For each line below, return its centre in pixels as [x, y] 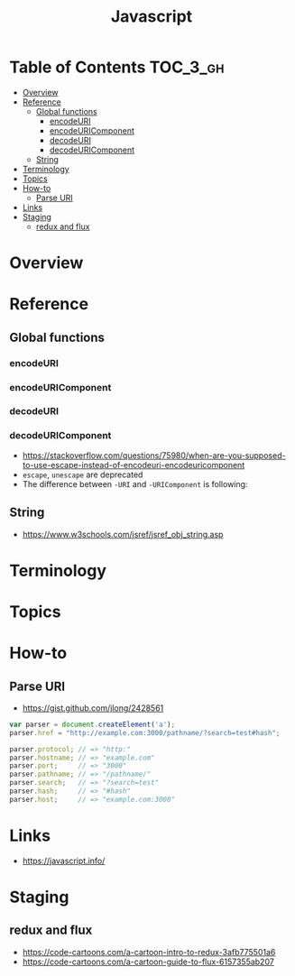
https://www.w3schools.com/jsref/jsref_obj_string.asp [123, 534]
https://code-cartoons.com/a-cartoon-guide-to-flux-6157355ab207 [148, 962]
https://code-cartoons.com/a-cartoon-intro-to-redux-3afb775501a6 [149, 952]
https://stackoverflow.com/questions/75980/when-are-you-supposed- [154, 455]
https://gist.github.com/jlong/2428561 [93, 708]
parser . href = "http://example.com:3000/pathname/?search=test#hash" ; [145, 732]
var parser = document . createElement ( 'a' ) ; [92, 724]
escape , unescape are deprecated [83, 474]
